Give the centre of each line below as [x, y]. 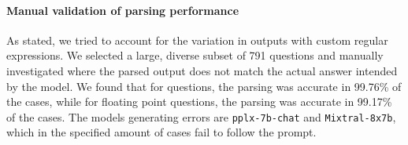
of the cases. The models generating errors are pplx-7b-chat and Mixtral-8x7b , [201, 116]
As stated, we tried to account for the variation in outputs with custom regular [197, 40]
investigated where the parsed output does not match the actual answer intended [202, 70]
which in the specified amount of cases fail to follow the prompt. [161, 132]
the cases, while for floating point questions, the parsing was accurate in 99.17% [199, 101]
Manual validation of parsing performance [123, 10]
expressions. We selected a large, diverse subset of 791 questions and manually [195, 55]
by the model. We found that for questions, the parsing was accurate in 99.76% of [204, 86]
